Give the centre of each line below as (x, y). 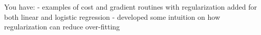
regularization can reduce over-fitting (62, 27)
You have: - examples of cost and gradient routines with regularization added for (130, 7)
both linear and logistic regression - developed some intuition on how (112, 16)
